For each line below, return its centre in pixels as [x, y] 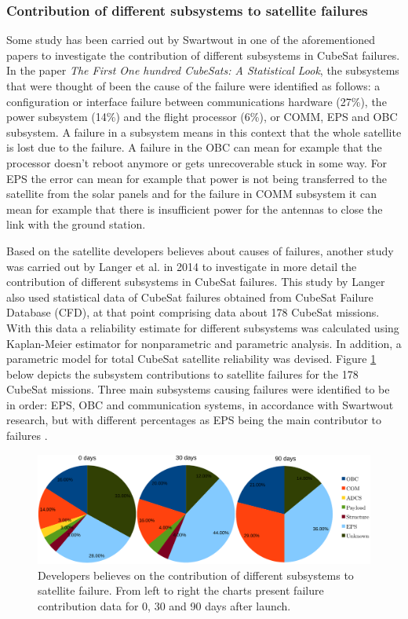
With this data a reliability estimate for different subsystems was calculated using [203, 327]
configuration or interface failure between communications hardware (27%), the [197, 101]
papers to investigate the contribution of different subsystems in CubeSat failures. [203, 55]
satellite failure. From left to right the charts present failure [181, 590]
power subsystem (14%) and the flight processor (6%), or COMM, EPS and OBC [202, 117]
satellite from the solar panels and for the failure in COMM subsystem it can [191, 194]
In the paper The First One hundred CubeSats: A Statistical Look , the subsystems [203, 70]
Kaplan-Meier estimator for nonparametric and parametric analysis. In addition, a [204, 343]
